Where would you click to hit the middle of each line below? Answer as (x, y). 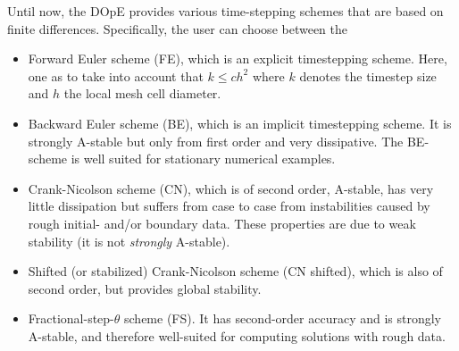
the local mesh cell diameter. (142, 93)
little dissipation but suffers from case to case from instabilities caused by (229, 206)
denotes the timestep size (368, 75)
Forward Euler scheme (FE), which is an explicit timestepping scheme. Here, (238, 58)
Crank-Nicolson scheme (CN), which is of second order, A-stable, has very (231, 188)
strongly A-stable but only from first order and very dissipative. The (216, 141)
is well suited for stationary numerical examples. (203, 159)
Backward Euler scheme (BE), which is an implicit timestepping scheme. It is (240, 123)
